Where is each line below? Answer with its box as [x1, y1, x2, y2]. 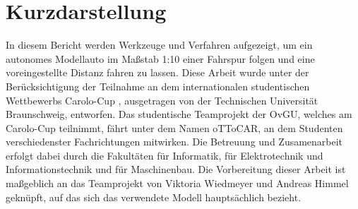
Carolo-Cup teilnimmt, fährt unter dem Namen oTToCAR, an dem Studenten [6, 120, 343, 135]
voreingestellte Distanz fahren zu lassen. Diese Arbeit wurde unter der [6, 65, 309, 80]
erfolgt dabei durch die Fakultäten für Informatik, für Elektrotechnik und [6, 148, 323, 162]
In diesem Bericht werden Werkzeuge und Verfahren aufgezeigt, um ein [6, 37, 313, 52]
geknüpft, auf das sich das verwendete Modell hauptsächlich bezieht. [6, 189, 302, 204]
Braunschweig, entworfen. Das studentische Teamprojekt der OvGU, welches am [6, 107, 352, 121]
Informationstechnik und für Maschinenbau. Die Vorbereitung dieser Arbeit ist [6, 162, 346, 177]
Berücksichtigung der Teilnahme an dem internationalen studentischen [6, 78, 310, 93]
